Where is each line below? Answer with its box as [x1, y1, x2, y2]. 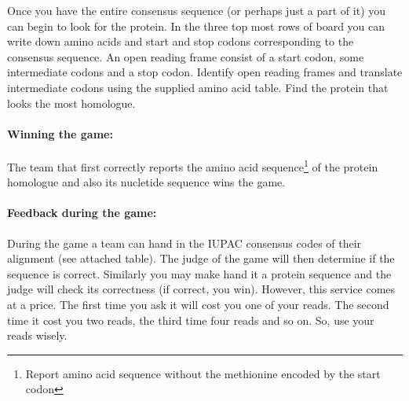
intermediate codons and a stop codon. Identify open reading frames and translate [7, 64, 403, 80]
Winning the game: [7, 125, 113, 142]
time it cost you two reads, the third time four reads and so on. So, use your [7, 311, 374, 328]
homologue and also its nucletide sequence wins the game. [7, 174, 286, 190]
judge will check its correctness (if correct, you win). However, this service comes [7, 281, 396, 297]
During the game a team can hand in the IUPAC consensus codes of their [7, 234, 362, 251]
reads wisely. [7, 327, 68, 344]
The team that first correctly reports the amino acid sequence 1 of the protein [7, 156, 378, 175]
